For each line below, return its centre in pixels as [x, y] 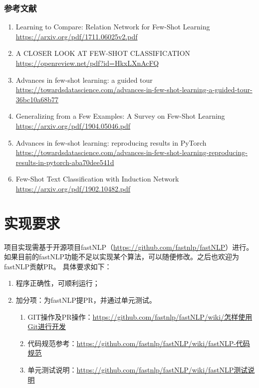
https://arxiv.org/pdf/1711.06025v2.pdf [77, 36]
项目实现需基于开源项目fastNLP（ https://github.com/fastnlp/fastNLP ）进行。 [129, 247]
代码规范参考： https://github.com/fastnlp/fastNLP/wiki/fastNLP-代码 [139, 343]
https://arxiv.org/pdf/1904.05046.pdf [73, 125]
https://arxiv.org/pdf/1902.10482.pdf [73, 188]
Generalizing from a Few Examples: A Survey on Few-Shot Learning [120, 116]
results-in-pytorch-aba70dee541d [65, 162]
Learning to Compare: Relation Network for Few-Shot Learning [113, 27]
